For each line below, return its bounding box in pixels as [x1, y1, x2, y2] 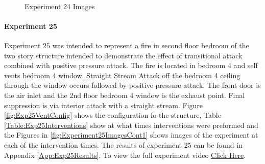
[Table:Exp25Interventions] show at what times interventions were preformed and [4, 119, 258, 130]
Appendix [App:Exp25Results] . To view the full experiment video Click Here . [4, 149, 246, 160]
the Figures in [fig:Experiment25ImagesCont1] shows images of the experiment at [4, 129, 258, 140]
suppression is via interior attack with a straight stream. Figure [4, 100, 203, 110]
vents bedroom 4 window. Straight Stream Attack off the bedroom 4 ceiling [4, 70, 240, 80]
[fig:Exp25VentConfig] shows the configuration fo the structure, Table [4, 110, 221, 120]
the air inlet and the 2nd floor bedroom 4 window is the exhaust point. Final [4, 89, 245, 100]
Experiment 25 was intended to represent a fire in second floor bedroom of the [4, 40, 249, 50]
